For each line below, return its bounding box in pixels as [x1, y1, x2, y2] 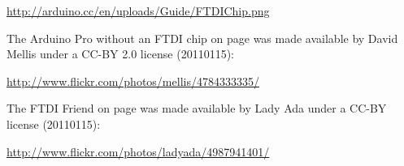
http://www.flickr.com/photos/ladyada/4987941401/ [7, 143, 270, 160]
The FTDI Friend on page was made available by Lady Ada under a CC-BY [7, 100, 387, 117]
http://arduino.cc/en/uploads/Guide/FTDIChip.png [7, 2, 270, 19]
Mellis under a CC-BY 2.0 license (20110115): [7, 45, 234, 62]
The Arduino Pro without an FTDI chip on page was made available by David [7, 29, 398, 46]
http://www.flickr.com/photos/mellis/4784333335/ [7, 72, 259, 89]
